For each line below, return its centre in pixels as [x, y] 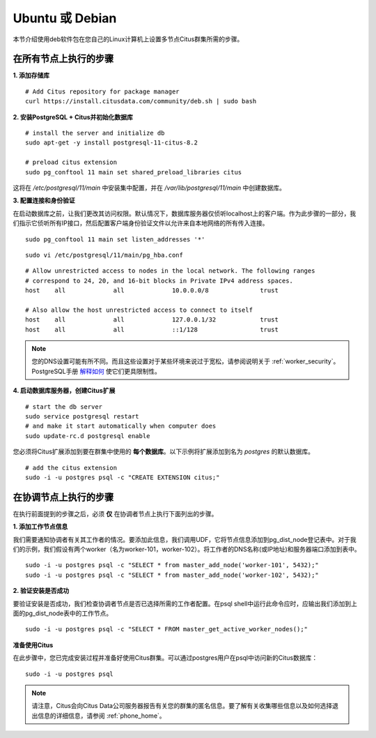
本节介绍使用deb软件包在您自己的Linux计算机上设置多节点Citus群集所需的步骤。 [128, 39]
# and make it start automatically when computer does [121, 426]
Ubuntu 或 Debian [65, 18]
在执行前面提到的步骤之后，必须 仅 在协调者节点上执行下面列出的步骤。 [115, 513]
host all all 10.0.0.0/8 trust [152, 291]
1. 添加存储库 [31, 75]
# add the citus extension [71, 468]
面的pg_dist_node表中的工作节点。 [63, 613]
